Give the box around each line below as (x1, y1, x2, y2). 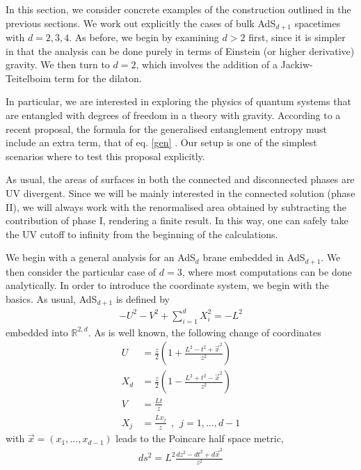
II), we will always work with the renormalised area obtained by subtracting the (6, 199, 347, 214)
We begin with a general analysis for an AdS (6, 250, 195, 265)
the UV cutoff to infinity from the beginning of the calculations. (6, 226, 278, 241)
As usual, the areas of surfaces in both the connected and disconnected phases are (6, 172, 355, 187)
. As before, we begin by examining (69, 30, 219, 45)
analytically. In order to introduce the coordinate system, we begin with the (6, 278, 329, 292)
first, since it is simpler (248, 30, 346, 45)
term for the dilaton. (54, 70, 142, 85)
